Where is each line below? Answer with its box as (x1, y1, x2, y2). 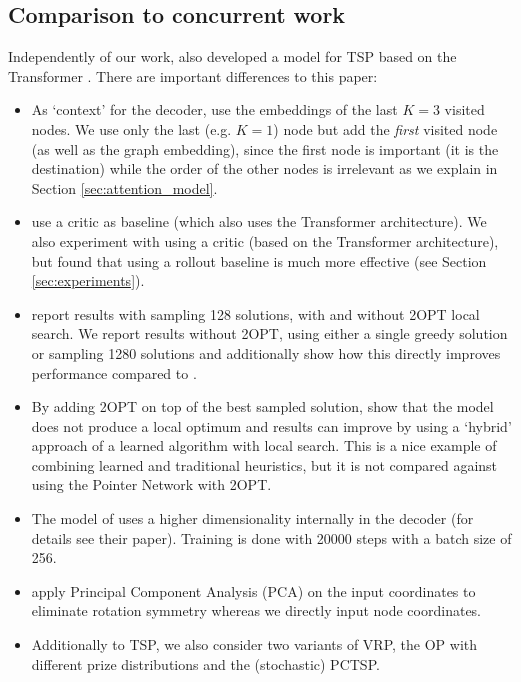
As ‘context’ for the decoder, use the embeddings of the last (31, 99, 398, 120)
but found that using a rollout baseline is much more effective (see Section (31, 250, 487, 271)
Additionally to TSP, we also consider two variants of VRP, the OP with (31, 634, 478, 655)
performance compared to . (31, 362, 197, 383)
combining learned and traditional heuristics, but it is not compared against (31, 454, 498, 475)
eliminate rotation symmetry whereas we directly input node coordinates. (31, 600, 481, 621)
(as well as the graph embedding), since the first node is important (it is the (31, 138, 499, 159)
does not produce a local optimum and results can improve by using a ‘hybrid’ (31, 415, 512, 436)
